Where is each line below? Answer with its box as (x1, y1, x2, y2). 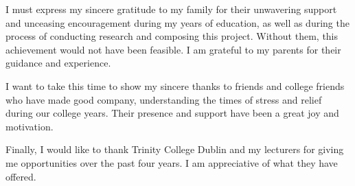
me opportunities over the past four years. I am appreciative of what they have (5, 155, 338, 170)
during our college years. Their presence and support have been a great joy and (5, 106, 339, 120)
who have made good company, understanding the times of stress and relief (5, 92, 322, 106)
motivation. (5, 119, 54, 133)
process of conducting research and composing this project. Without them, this (5, 29, 339, 43)
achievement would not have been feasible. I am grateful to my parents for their (5, 42, 341, 56)
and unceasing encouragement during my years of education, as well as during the (5, 15, 350, 30)
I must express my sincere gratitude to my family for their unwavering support (5, 2, 337, 16)
